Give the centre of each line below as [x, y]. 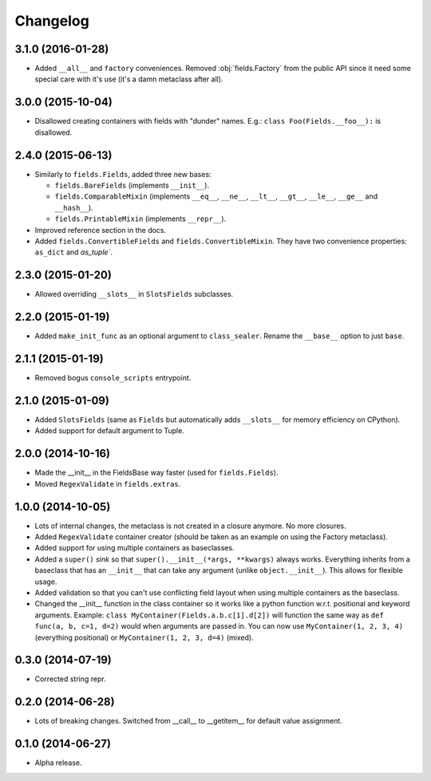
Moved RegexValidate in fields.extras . [108, 483]
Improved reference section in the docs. [101, 230]
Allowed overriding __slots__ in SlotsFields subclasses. [134, 294]
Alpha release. [59, 763]
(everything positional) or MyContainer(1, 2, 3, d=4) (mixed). [144, 637]
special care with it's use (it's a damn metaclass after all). [129, 79]
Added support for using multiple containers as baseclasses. [134, 548]
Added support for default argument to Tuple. [110, 431]
